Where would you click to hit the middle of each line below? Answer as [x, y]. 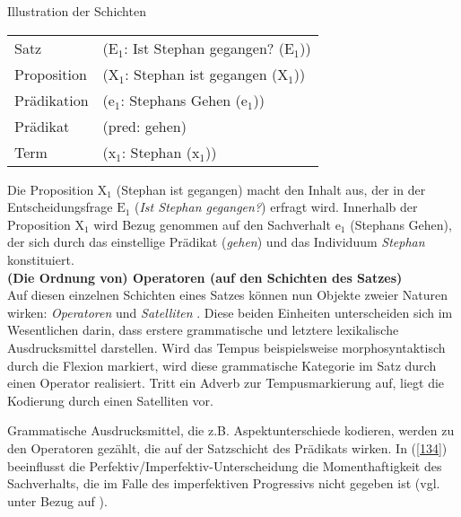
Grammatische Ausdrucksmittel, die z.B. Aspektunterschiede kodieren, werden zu [231, 430]
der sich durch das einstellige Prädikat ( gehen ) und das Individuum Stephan [216, 242]
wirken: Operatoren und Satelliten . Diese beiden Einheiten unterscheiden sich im [230, 312]
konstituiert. [41, 259]
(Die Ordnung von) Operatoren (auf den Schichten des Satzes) [205, 277]
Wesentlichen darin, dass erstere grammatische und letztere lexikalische [203, 330]
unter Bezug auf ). [57, 500]
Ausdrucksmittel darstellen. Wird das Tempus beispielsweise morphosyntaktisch [226, 347]
